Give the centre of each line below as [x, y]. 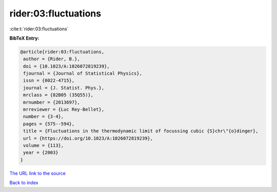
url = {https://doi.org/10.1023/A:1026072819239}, [88, 138]
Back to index [24, 183]
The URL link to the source [38, 173]
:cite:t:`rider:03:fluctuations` [39, 29]
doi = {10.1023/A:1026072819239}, [66, 66]
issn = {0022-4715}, [49, 81]
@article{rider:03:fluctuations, [62, 52]
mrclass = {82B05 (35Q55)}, [58, 95]
